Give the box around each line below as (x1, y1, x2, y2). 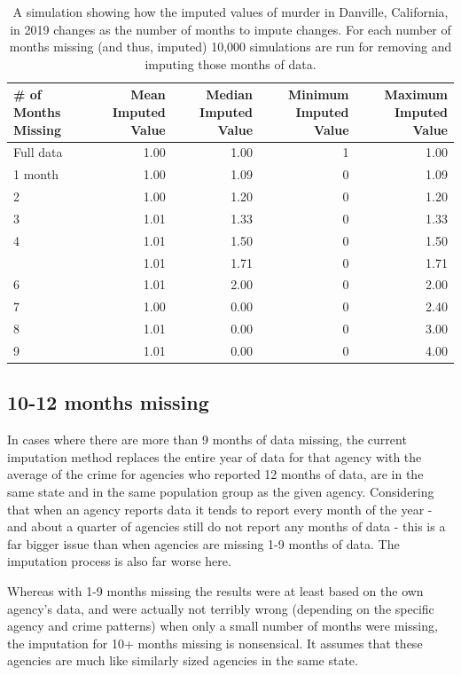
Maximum (384, 85, 448, 104)
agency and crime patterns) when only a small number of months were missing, (7, 616, 438, 635)
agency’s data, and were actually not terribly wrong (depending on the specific (7, 599, 434, 617)
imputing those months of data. (145, 54, 316, 73)
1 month (13, 165, 59, 184)
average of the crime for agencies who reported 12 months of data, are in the (7, 465, 424, 483)
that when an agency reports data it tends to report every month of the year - (7, 499, 433, 518)
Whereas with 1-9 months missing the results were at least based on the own (7, 582, 424, 600)
